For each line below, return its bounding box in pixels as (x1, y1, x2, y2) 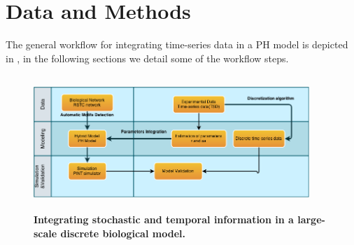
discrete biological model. (60, 225, 185, 240)
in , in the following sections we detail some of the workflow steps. (6, 50, 289, 65)
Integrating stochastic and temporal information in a (34, 211, 294, 226)
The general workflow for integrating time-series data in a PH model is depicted (6, 37, 348, 52)
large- (297, 211, 325, 226)
